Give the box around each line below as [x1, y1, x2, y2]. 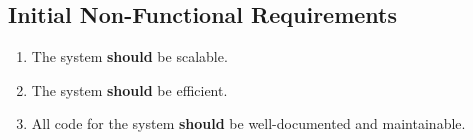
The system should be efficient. [31, 79, 228, 100]
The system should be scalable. [31, 46, 228, 67]
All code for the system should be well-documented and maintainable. [31, 113, 466, 134]
